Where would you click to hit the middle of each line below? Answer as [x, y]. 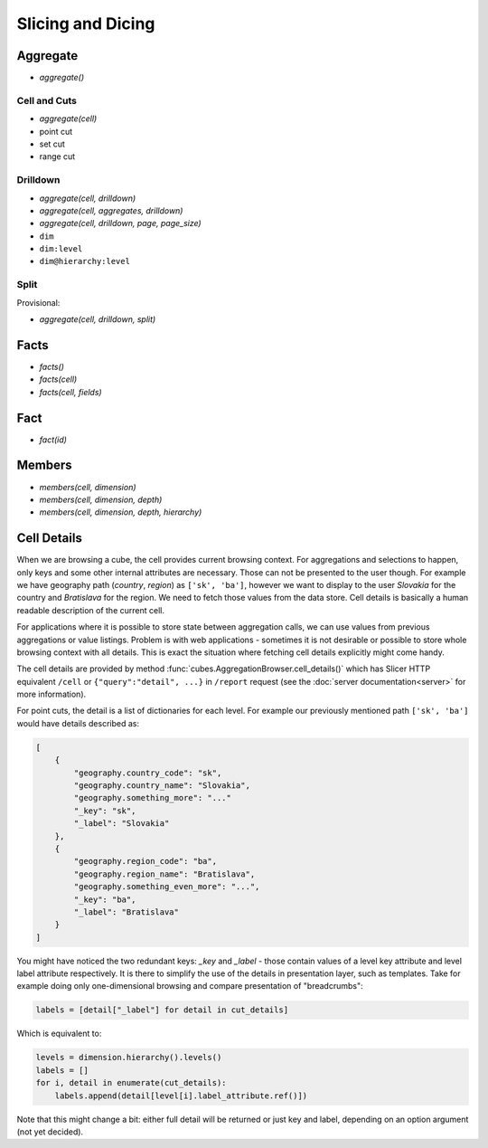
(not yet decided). [50, 1132]
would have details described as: [78, 723]
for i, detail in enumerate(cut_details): [131, 1083]
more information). [52, 694]
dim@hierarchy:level [85, 261]
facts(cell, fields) [71, 392]
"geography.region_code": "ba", [145, 861]
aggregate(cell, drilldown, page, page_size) [121, 223]
